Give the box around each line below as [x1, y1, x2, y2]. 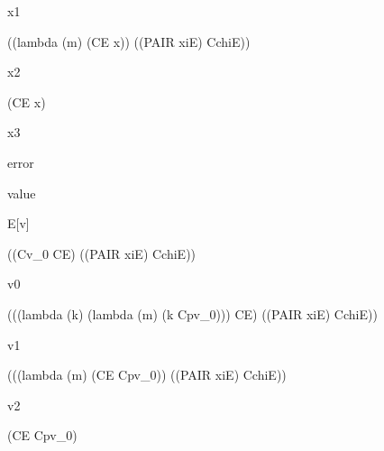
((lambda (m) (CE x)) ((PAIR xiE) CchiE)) [7, 32, 251, 51]
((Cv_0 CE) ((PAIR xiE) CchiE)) [7, 244, 197, 262]
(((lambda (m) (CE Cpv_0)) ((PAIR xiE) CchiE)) [7, 365, 287, 384]
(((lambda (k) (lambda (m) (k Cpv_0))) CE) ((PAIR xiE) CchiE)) [7, 304, 378, 323]
